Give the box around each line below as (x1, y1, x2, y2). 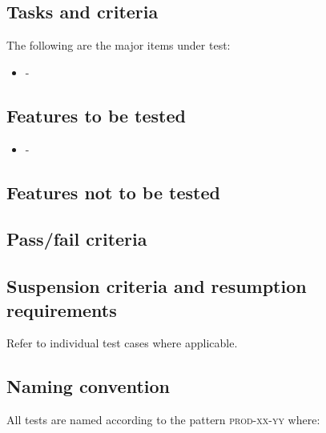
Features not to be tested (6, 179, 220, 204)
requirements (6, 297, 117, 322)
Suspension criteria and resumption (6, 274, 307, 299)
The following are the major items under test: (6, 37, 231, 54)
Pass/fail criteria (6, 227, 147, 251)
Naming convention (6, 374, 171, 399)
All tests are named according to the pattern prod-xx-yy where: (6, 411, 320, 428)
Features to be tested (6, 102, 186, 127)
